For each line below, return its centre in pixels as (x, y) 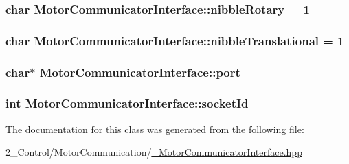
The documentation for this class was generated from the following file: (155, 129)
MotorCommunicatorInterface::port (140, 72)
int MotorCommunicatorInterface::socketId (127, 103)
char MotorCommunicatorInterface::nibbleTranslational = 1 (175, 40)
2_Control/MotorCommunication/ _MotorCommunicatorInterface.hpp (154, 152)
